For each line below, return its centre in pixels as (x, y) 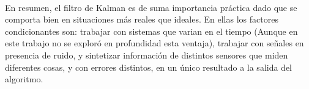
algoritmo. (24, 79)
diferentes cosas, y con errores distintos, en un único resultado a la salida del (149, 67)
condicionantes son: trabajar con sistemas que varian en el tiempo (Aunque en (151, 31)
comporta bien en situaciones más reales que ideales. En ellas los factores (142, 19)
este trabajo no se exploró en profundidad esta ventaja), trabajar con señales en (154, 43)
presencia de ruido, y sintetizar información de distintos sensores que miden (147, 55)
